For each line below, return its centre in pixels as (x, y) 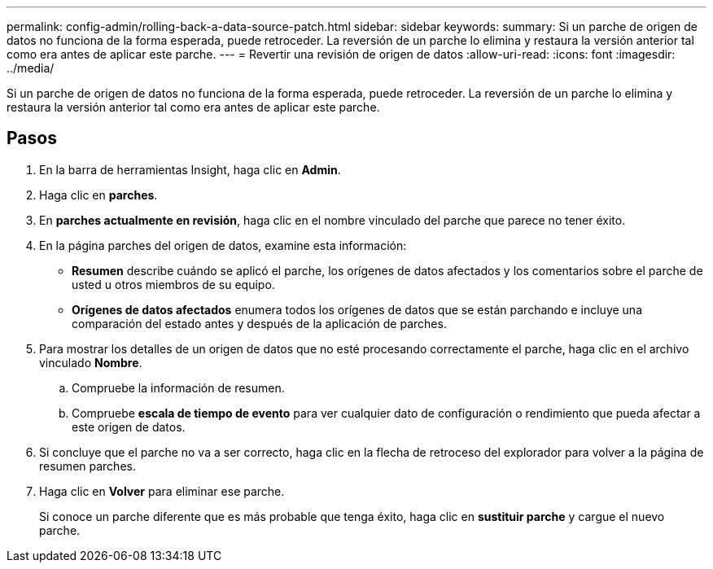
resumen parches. (87, 466)
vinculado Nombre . (91, 362)
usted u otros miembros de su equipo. (173, 284)
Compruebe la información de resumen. (178, 387)
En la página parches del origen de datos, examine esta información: (223, 245)
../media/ (31, 68)
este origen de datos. (129, 427)
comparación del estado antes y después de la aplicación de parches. (259, 323)
